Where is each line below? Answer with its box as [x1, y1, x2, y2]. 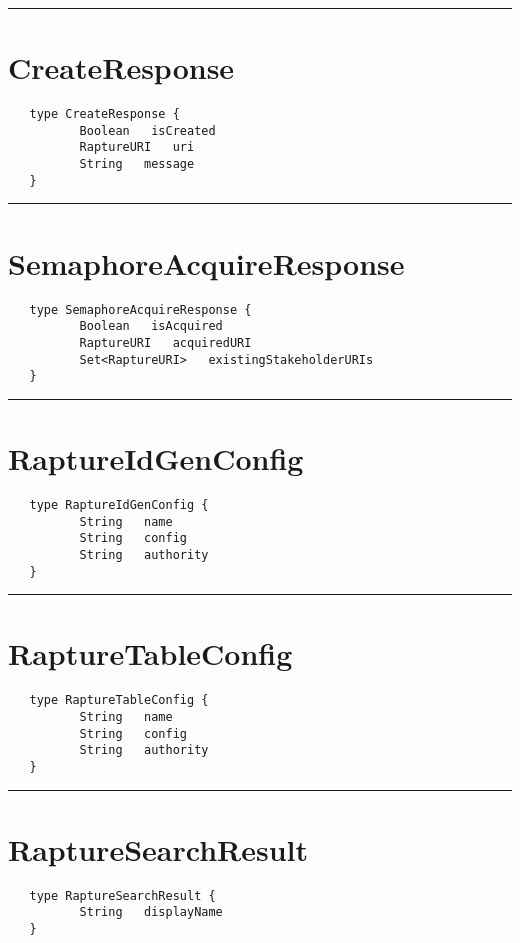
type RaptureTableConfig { [29, 693, 209, 708]
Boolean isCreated [79, 123, 216, 138]
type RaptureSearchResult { [29, 888, 216, 903]
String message [79, 157, 195, 172]
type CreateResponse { [29, 107, 180, 122]
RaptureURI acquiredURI [79, 335, 252, 350]
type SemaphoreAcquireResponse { [29, 302, 252, 317]
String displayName [79, 905, 223, 920]
